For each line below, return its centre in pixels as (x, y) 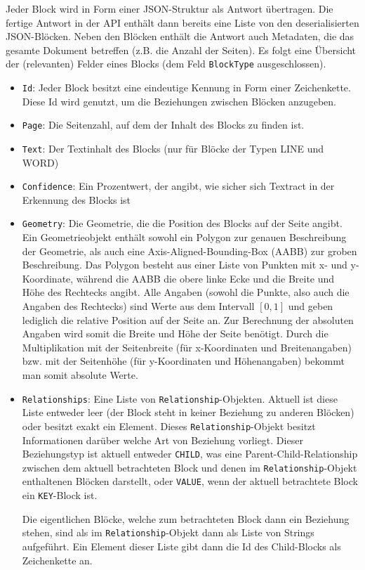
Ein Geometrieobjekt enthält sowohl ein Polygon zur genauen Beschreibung (184, 237)
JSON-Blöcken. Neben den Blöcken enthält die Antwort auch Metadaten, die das (180, 36)
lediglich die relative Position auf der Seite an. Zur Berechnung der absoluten (188, 319)
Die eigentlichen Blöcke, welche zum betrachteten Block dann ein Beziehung (186, 518)
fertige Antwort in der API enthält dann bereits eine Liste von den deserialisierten (182, 22)
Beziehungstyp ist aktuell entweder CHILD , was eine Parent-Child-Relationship (190, 454)
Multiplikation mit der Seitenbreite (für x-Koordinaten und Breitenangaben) (187, 347)
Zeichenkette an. (57, 560)
